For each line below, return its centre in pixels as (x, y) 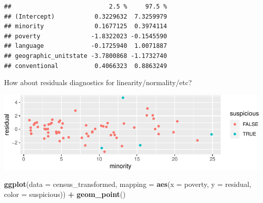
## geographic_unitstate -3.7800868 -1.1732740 (86, 56)
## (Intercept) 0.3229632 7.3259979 (86, 16)
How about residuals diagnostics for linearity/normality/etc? (98, 82)
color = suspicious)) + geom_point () (65, 194)
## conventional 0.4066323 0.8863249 (86, 66)
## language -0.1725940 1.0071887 (86, 46)
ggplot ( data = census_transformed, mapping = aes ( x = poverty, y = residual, (128, 184)
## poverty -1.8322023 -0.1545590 (86, 36)
